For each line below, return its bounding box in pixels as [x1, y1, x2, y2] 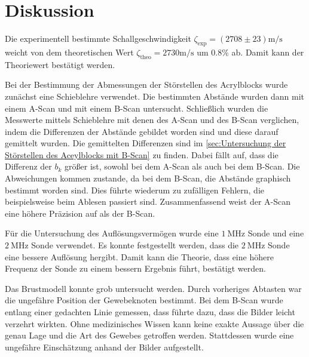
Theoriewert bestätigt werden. [5, 58, 115, 70]
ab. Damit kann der [231, 45, 304, 58]
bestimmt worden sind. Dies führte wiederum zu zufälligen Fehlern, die [5, 183, 265, 196]
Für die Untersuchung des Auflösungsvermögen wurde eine [5, 227, 219, 239]
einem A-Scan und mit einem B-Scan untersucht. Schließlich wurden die [5, 101, 268, 114]
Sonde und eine [247, 227, 304, 239]
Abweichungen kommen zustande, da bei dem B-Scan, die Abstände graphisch [5, 172, 291, 184]
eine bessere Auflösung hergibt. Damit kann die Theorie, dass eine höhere [5, 250, 274, 263]
